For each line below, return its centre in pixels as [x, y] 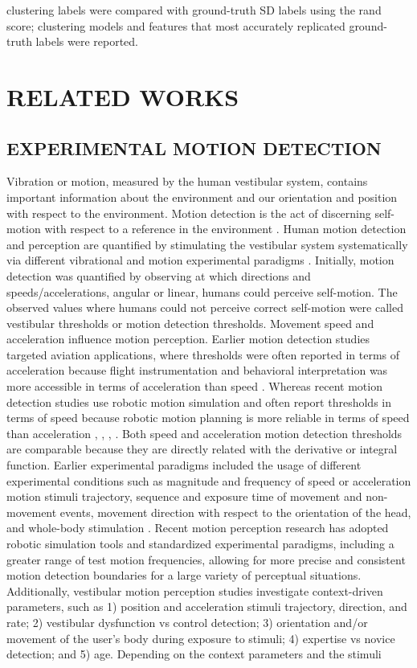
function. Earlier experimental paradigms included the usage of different [184, 465]
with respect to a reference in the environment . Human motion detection [225, 229]
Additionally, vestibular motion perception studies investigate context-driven [195, 590]
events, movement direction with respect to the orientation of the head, [235, 512]
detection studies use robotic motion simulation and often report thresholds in [199, 402]
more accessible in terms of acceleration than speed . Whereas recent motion [194, 386]
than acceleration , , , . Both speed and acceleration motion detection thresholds [204, 433]
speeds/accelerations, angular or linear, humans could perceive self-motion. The [202, 291]
